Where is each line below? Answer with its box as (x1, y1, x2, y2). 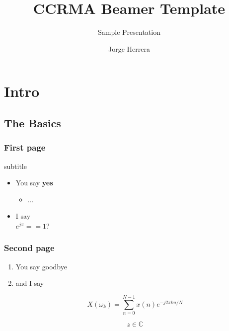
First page (4, 141, 46, 154)
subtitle (4, 161, 27, 171)
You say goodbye (15, 261, 67, 271)
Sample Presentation (98, 27, 160, 37)
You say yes (15, 177, 53, 188)
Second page (4, 242, 55, 254)
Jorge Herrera (108, 43, 150, 54)
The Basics (4, 115, 61, 130)
